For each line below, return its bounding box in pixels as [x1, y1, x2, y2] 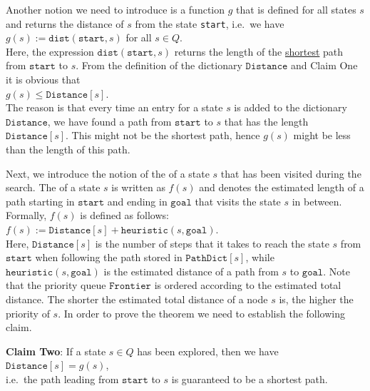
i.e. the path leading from [6, 371, 119, 386]
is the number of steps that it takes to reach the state [95, 235, 329, 250]
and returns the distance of [6, 16, 124, 31]
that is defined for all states [236, 2, 356, 16]
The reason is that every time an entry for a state [6, 100, 223, 115]
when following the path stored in [35, 250, 183, 265]
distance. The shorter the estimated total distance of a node [6, 291, 268, 306]
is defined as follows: [80, 208, 169, 223]
